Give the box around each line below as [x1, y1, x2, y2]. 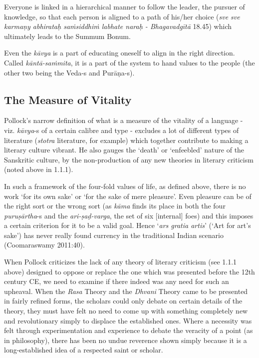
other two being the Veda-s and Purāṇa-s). [4, 67, 135, 77]
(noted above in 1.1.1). [4, 164, 73, 174]
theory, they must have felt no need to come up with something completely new [4, 305, 248, 316]
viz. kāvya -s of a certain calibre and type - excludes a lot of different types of [4, 124, 239, 135]
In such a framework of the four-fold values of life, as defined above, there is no [4, 180, 246, 191]
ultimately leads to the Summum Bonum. [4, 30, 131, 41]
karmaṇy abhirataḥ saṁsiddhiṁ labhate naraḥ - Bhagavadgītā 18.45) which [4, 21, 232, 31]
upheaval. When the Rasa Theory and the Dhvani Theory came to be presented [4, 285, 248, 296]
